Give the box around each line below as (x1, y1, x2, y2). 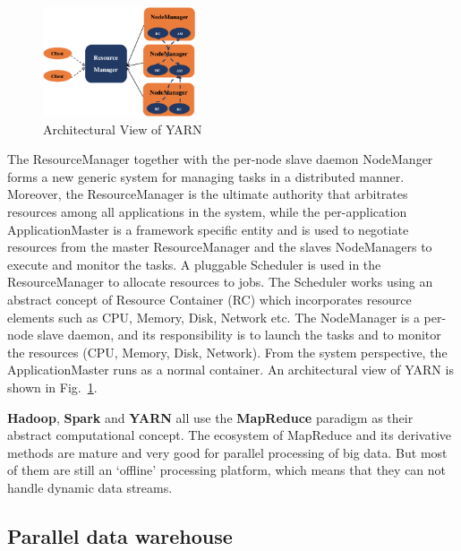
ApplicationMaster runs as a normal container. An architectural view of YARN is (7, 360, 454, 379)
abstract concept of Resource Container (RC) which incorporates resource (7, 289, 412, 308)
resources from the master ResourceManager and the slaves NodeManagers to (7, 237, 432, 256)
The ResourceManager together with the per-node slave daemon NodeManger (7, 150, 433, 168)
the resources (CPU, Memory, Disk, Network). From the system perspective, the (7, 342, 448, 361)
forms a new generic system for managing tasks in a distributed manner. (7, 167, 405, 185)
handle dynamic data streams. (7, 478, 173, 496)
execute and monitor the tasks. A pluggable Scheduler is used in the (7, 254, 381, 273)
